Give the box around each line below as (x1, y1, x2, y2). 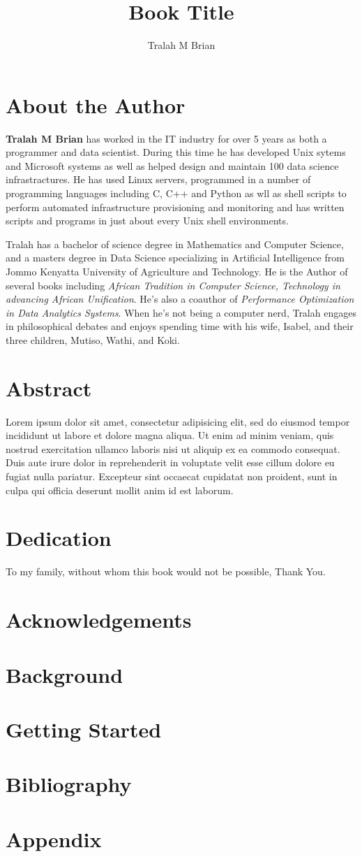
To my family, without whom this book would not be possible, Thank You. (6, 564, 326, 579)
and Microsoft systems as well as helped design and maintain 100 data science (6, 158, 339, 173)
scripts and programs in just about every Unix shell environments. (6, 213, 289, 228)
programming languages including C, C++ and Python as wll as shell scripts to (6, 186, 347, 201)
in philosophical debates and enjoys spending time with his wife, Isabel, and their (6, 319, 354, 333)
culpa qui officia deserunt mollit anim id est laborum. (6, 482, 234, 497)
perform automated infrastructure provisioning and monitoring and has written (6, 199, 345, 214)
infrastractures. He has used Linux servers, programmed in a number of (6, 172, 311, 187)
